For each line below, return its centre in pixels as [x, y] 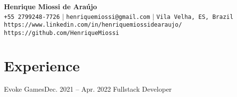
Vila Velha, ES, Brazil [195, 17]
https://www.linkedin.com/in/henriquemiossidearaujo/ [93, 25]
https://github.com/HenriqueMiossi [62, 33]
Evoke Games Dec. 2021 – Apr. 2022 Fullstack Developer [88, 89]
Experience [42, 65]
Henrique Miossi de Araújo [50, 6]
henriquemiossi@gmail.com [108, 17]
